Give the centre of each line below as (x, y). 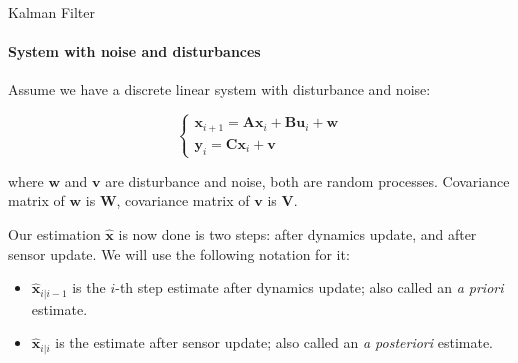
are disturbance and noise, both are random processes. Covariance (307, 180)
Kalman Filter (51, 12)
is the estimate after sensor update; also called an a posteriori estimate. (274, 342)
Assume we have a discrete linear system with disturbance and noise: (219, 89)
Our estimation (54, 233)
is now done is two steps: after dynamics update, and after (297, 233)
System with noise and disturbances (134, 51)
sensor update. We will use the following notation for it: (179, 253)
